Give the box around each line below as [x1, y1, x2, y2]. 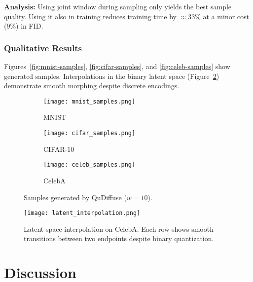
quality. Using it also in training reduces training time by [4, 11, 177, 21]
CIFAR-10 [43, 143, 74, 154]
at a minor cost [203, 11, 250, 21]
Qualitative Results [4, 41, 82, 54]
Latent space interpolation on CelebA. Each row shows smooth [24, 223, 214, 234]
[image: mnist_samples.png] [43, 98, 136, 105]
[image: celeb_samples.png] [43, 161, 136, 169]
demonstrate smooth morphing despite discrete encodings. [4, 80, 180, 91]
